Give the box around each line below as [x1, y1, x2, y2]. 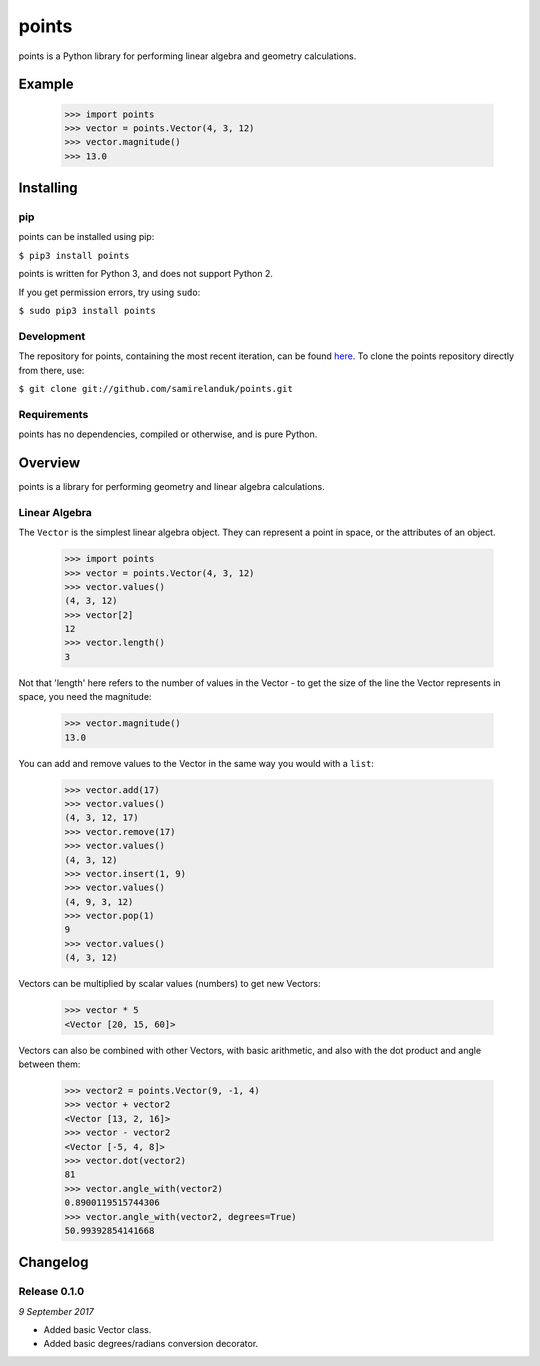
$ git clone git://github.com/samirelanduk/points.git [18, 383, 294, 394]
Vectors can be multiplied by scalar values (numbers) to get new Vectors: [18, 978, 321, 990]
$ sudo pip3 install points [18, 305, 157, 317]
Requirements [18, 407, 89, 421]
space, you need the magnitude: [18, 691, 152, 703]
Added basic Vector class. [43, 1324, 152, 1336]
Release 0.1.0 [18, 1285, 85, 1299]
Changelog [18, 1254, 89, 1271]
